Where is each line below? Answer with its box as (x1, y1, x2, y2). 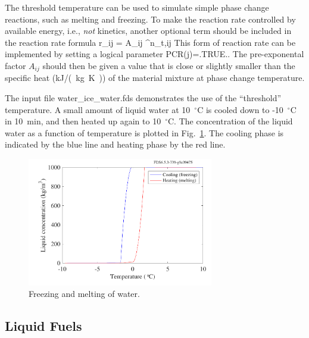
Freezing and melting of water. (29, 287, 140, 300)
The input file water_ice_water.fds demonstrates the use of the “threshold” (5, 92, 282, 104)
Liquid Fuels (5, 317, 82, 335)
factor (5, 59, 26, 71)
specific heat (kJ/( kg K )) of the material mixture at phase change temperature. (5, 71, 305, 84)
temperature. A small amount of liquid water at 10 (5, 103, 191, 115)
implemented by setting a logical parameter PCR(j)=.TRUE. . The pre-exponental (5, 48, 304, 60)
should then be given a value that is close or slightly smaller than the (42, 59, 295, 71)
